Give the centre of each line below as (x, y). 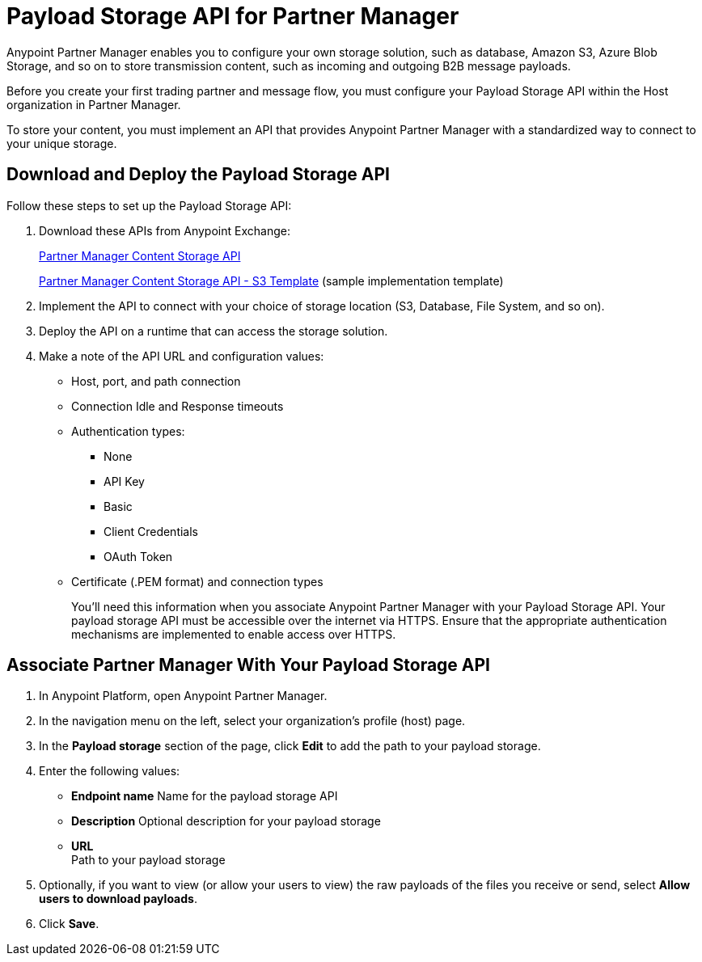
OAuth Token (138, 556)
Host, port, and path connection (156, 381)
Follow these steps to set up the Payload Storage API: (149, 205)
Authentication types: (128, 431)
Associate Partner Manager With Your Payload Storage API (249, 665)
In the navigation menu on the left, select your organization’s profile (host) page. (252, 721)
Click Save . (69, 924)
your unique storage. (62, 143)
